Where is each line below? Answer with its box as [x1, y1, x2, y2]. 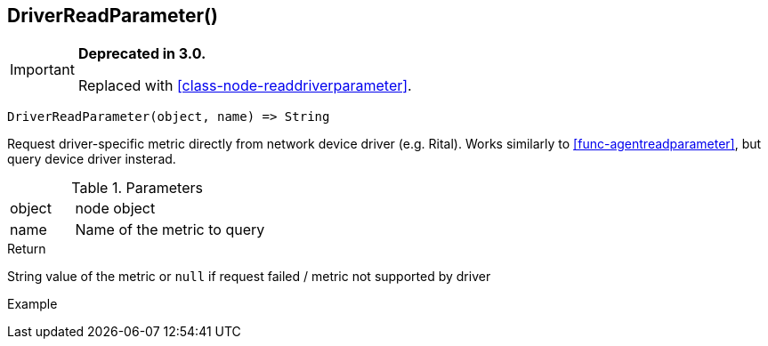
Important [10, 60, 75, 79]
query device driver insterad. [7, 151, 176, 167]
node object [75, 199, 156, 218]
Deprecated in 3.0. [77, 44, 206, 63]
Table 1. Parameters [71, 179, 203, 197]
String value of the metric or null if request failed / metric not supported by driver [7, 269, 491, 285]
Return [7, 241, 46, 257]
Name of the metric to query [75, 221, 265, 239]
